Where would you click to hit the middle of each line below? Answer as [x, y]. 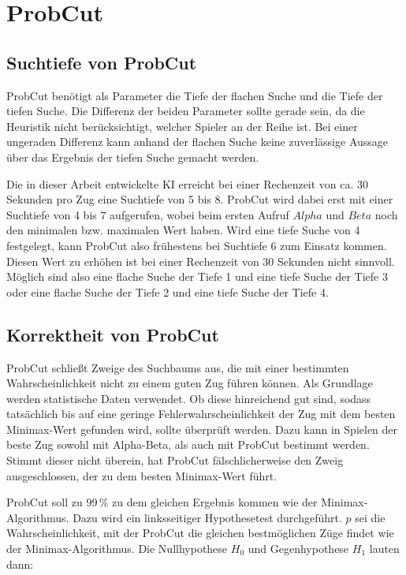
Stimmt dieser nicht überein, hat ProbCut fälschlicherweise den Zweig [175, 460]
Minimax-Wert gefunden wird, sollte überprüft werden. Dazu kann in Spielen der [202, 429]
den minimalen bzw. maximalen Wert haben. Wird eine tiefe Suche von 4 [183, 230]
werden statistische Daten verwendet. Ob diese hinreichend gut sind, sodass [189, 398]
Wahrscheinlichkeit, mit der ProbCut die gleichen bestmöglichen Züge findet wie [200, 533]
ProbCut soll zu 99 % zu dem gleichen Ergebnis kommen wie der [162, 502]
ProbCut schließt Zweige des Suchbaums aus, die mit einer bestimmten [178, 367]
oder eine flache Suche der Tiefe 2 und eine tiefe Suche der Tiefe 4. [168, 291]
